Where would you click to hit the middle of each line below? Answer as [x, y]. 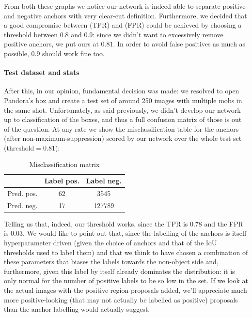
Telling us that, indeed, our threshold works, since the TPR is [96, 223]
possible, [16, 53]
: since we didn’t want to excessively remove [158, 34]
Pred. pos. [23, 193]
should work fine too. [73, 53]
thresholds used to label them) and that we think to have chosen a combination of [126, 252]
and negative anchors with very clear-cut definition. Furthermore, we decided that [126, 15]
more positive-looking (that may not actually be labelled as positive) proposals [121, 299]
